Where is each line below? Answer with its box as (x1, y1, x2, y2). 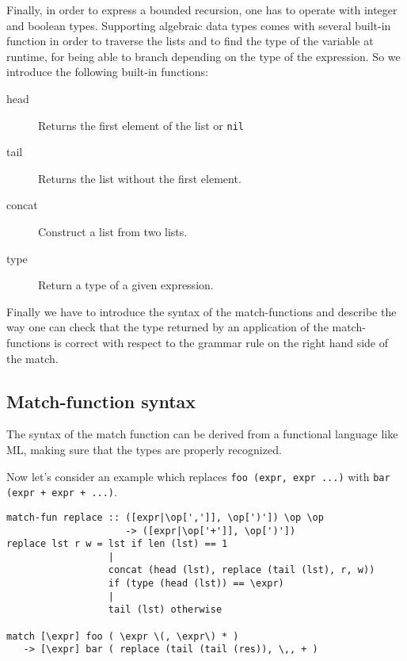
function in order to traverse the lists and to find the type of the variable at (6, 32, 374, 49)
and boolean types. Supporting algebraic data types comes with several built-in (6, 17, 391, 33)
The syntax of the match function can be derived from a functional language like (6, 426, 398, 442)
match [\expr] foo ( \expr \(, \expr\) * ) (6, 630, 239, 642)
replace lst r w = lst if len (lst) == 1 (6, 538, 228, 550)
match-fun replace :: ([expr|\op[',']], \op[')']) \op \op (6, 511, 324, 523)
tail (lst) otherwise (108, 604, 223, 616)
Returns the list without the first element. (38, 170, 242, 186)
